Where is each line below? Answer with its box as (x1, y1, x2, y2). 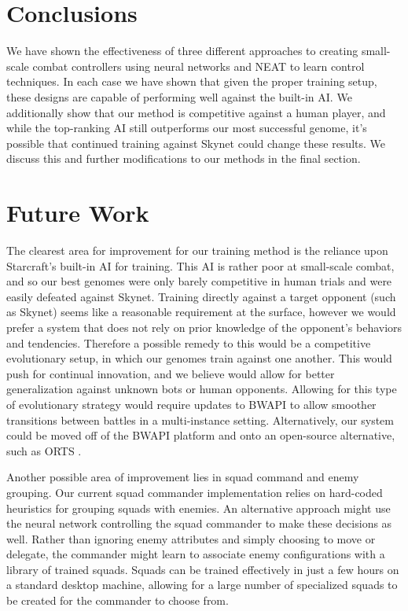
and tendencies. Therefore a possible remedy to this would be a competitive (6, 334, 371, 351)
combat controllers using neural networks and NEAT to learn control (32, 57, 365, 74)
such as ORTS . (6, 442, 82, 458)
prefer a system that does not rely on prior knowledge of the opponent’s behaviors (6, 318, 402, 335)
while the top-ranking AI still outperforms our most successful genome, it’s (6, 120, 367, 136)
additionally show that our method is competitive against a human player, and (6, 104, 386, 120)
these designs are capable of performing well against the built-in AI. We (6, 88, 352, 105)
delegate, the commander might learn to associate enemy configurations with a (6, 546, 385, 562)
